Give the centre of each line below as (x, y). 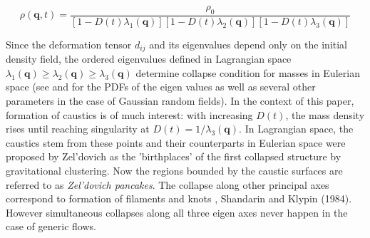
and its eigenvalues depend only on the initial (248, 44)
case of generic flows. (51, 226)
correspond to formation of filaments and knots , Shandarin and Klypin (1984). (179, 198)
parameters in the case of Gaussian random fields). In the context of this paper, (180, 101)
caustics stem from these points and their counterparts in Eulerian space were (176, 142)
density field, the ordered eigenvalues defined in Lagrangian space (149, 59)
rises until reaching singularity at (78, 129)
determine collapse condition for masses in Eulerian (248, 72)
